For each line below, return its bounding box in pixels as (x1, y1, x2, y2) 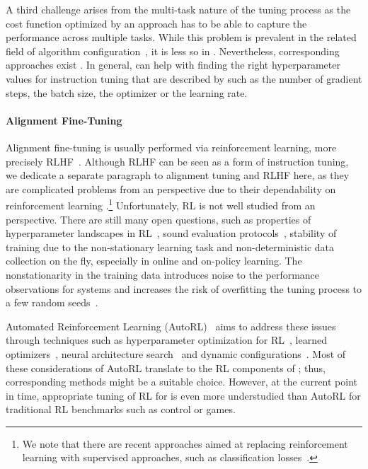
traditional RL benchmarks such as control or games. (6, 402, 236, 417)
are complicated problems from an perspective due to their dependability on (6, 181, 336, 196)
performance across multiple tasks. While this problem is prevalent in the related (6, 30, 357, 45)
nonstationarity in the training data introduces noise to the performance (6, 267, 320, 282)
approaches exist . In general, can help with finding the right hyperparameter (6, 57, 340, 72)
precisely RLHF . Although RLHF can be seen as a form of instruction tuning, (6, 154, 349, 168)
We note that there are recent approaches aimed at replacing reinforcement (22, 436, 348, 451)
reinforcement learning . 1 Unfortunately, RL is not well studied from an (6, 196, 316, 212)
